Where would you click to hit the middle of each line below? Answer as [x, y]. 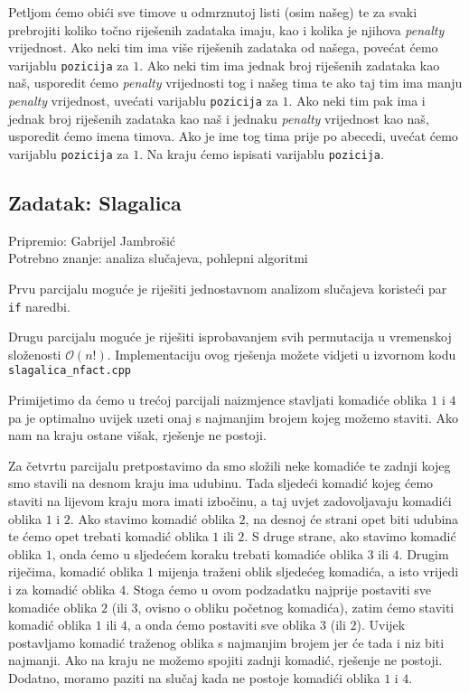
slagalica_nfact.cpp [70, 371]
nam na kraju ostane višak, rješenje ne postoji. [137, 435]
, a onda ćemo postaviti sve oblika [221, 625]
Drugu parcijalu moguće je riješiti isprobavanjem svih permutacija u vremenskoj [230, 337]
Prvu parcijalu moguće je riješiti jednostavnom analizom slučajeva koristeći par [228, 288]
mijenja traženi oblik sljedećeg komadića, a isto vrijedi [308, 571]
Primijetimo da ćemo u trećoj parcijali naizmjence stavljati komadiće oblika [218, 400]
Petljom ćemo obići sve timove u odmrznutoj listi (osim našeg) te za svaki [213, 12]
